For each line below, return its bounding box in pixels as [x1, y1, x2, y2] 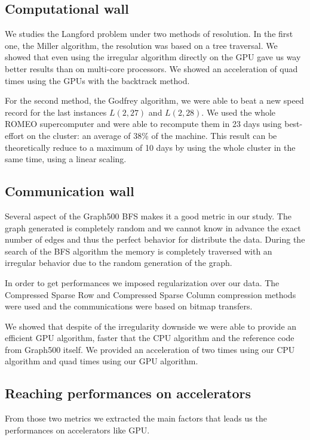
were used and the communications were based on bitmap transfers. [5, 300, 253, 312]
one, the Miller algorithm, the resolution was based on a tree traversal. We [5, 39, 278, 51]
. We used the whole [201, 106, 276, 118]
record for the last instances [5, 106, 107, 118]
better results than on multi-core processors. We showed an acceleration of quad [5, 62, 298, 75]
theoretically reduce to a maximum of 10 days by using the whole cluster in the [5, 141, 296, 153]
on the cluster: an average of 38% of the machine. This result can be [26, 129, 277, 141]
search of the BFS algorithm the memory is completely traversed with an [5, 244, 272, 257]
